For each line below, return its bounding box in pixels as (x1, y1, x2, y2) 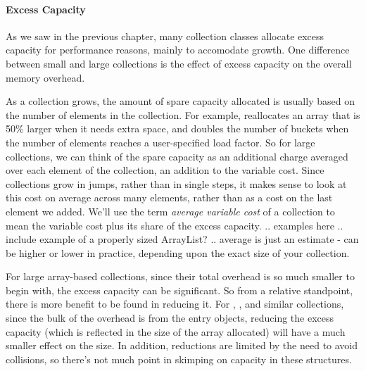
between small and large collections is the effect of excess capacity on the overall (6, 56, 352, 70)
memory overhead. (6, 70, 85, 84)
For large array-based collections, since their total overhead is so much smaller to (6, 269, 355, 284)
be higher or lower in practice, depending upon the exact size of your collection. (6, 245, 350, 260)
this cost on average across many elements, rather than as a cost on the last (6, 190, 333, 205)
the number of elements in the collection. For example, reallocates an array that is (6, 107, 360, 122)
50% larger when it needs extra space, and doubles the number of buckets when (6, 121, 349, 136)
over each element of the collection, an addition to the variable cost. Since (6, 163, 324, 177)
